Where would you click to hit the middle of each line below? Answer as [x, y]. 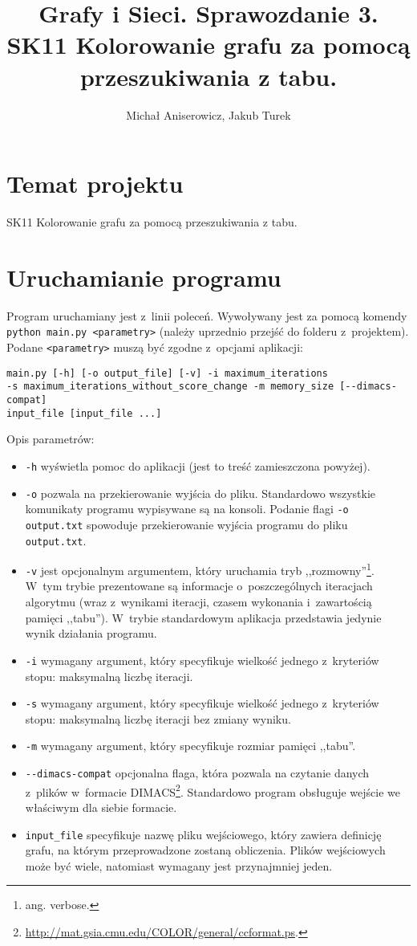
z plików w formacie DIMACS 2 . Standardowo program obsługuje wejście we [213, 790]
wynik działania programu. [91, 633]
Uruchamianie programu [144, 277]
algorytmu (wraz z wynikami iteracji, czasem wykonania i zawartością [198, 602]
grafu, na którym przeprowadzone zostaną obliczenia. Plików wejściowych [205, 850]
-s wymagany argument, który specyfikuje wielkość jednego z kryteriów [202, 703]
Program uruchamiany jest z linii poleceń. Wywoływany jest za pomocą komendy [207, 315]
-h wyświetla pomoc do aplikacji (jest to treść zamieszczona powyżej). [198, 465]
